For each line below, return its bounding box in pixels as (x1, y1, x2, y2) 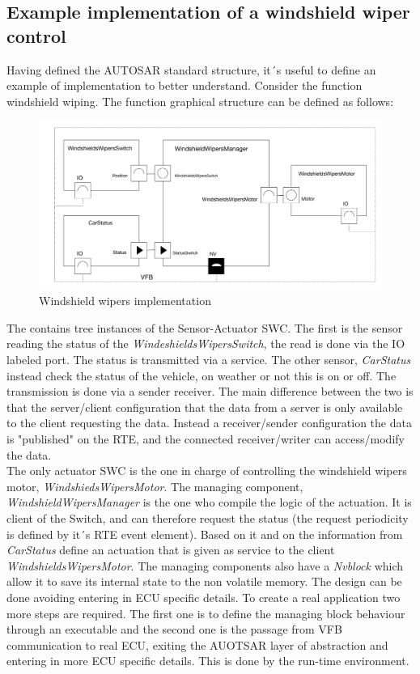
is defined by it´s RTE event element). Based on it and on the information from (6, 525, 403, 542)
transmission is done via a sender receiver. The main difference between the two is (6, 383, 414, 400)
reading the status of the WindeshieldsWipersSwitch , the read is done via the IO (6, 335, 405, 352)
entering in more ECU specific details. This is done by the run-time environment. (6, 652, 409, 669)
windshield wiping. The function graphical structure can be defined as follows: (6, 92, 394, 109)
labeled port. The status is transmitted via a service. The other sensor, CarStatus (6, 351, 411, 368)
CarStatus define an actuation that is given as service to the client (6, 541, 335, 558)
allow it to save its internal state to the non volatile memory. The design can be (6, 573, 402, 590)
